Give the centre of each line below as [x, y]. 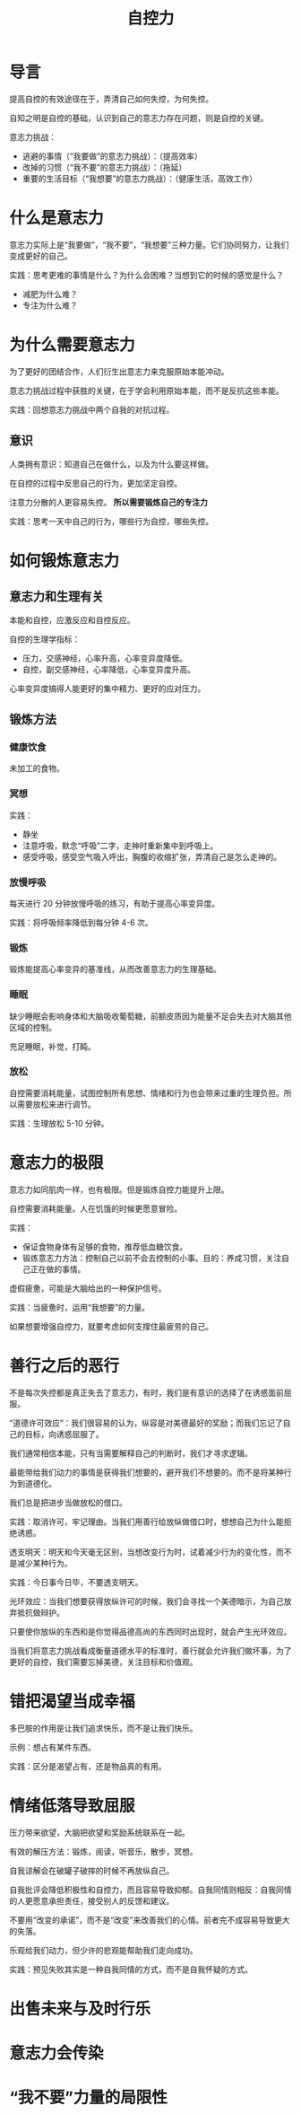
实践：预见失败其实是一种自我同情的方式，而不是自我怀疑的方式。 [131, 1969]
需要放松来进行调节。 [56, 1104]
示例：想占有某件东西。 [52, 1747]
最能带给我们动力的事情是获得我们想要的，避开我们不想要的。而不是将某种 [146, 1472]
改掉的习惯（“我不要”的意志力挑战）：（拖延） [104, 167]
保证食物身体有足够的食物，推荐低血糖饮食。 [105, 1246]
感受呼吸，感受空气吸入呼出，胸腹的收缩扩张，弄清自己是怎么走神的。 [152, 856]
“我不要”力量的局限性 [89, 2098]
